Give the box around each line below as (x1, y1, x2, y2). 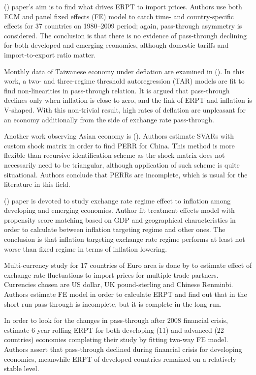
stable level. (4, 363, 39, 374)
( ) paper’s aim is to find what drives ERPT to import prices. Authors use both (4, 1, 242, 11)
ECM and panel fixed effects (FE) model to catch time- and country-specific (4, 11, 234, 21)
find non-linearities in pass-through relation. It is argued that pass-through (4, 85, 230, 95)
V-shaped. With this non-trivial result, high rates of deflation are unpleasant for (4, 104, 246, 115)
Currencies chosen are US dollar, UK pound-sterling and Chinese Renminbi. (4, 279, 233, 289)
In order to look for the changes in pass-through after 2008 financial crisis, (4, 315, 228, 325)
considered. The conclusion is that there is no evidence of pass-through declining (4, 30, 247, 40)
